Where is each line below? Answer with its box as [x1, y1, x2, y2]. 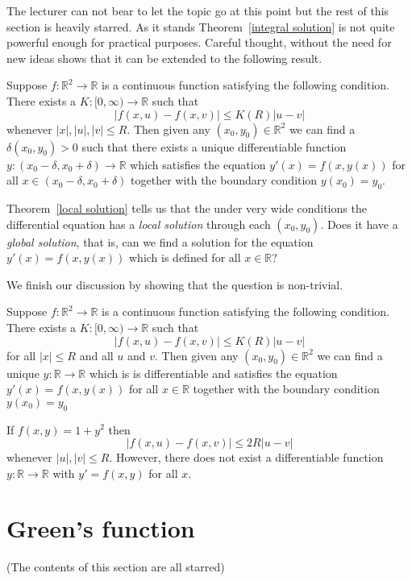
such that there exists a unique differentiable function [81, 138, 347, 155]
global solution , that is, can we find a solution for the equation [6, 233, 314, 250]
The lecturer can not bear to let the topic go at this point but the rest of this [6, 2, 389, 19]
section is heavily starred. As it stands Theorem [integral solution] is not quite [6, 18, 395, 35]
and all [79, 347, 114, 363]
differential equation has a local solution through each [6, 215, 271, 232]
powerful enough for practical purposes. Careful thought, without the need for [6, 34, 392, 51]
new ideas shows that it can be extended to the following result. [6, 49, 323, 66]
